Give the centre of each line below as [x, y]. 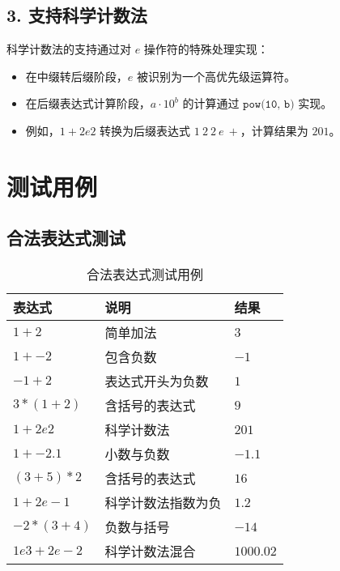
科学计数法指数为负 [163, 503]
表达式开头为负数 [157, 381]
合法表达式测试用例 [144, 275]
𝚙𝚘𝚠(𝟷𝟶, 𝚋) [269, 105]
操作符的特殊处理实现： [206, 49]
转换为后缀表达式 [145, 130]
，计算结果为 [274, 130]
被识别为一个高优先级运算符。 [216, 76]
